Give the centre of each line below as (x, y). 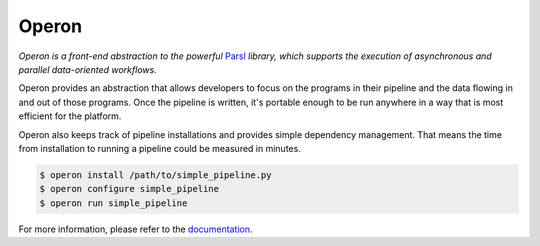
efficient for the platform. (70, 116)
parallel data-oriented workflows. (87, 69)
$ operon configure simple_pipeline (129, 189)
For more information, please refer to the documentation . (135, 229)
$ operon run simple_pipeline (113, 203)
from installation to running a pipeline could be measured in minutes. (160, 148)
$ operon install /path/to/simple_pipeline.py (155, 174)
